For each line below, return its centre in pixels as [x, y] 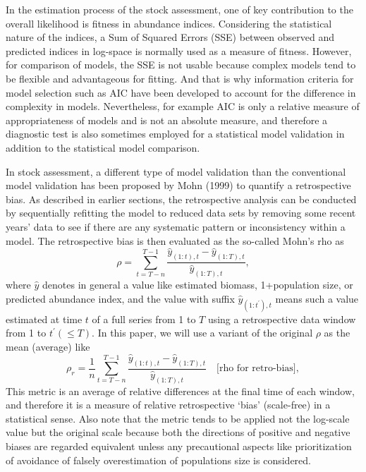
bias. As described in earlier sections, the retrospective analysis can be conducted [181, 199]
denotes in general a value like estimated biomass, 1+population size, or [198, 285]
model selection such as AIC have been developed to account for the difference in [181, 92]
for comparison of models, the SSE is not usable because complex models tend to [181, 65]
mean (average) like [48, 347]
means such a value [317, 298]
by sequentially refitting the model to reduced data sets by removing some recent [181, 213]
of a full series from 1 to [144, 319]
